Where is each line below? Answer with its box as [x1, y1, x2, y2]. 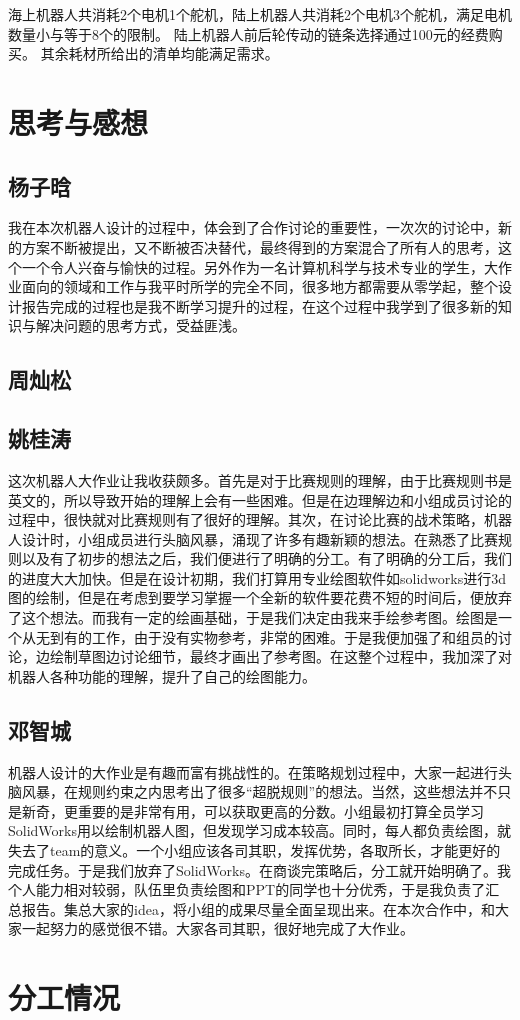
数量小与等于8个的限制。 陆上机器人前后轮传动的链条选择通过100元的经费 [8, 23, 489, 44]
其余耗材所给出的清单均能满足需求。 [40, 43, 279, 64]
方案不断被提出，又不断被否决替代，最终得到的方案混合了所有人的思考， [21, 236, 498, 257]
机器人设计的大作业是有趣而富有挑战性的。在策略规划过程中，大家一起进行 [8, 761, 498, 782]
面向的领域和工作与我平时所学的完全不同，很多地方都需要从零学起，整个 [21, 276, 498, 297]
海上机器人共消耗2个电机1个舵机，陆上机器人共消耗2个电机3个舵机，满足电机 [8, 4, 512, 24]
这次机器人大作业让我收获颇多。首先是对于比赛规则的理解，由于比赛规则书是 [8, 469, 512, 490]
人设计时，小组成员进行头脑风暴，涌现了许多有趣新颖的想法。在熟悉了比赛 [8, 528, 498, 549]
